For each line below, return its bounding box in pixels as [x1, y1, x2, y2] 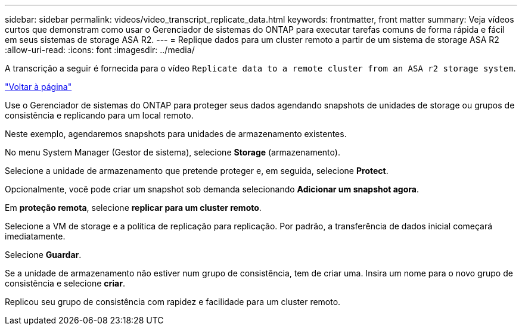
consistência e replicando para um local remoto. [5, 110, 194, 120]
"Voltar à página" [5, 82, 72, 92]
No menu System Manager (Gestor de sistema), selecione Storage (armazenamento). [5, 147, 340, 157]
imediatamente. [5, 231, 66, 241]
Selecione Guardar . [5, 250, 82, 260]
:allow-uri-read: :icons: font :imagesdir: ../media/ [5, 45, 195, 55]
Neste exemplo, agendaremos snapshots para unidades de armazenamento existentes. [5, 129, 347, 139]
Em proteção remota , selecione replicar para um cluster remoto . [5, 203, 262, 213]
